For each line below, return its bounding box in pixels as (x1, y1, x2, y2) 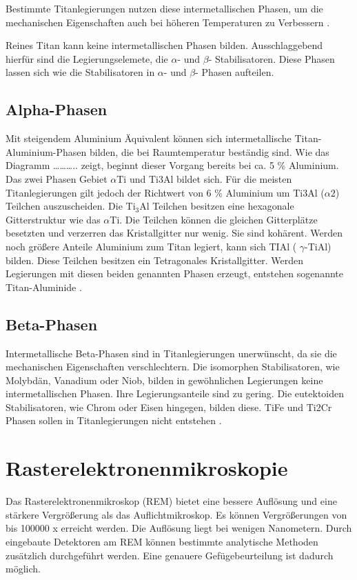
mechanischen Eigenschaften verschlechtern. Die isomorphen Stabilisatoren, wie (6, 359, 340, 374)
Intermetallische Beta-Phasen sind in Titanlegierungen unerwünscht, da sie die (6, 346, 337, 360)
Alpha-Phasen (6, 99, 108, 120)
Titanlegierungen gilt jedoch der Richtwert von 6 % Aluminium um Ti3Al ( (6, 185, 325, 199)
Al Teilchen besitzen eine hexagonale (139, 199, 294, 213)
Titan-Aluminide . (6, 279, 82, 294)
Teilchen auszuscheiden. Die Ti (6, 199, 136, 213)
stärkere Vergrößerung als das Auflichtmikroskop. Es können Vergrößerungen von (6, 507, 347, 521)
